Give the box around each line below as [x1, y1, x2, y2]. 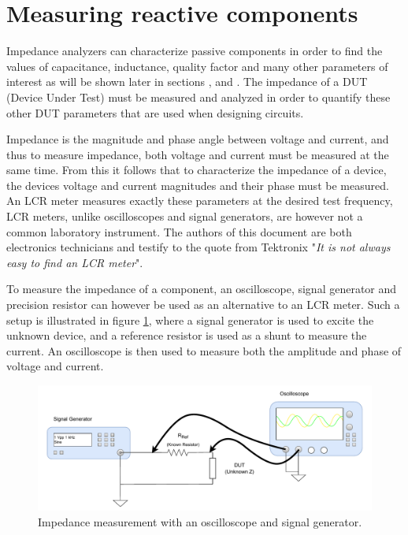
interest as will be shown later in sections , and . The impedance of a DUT [6, 73, 368, 90]
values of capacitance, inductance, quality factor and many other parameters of [6, 58, 388, 74]
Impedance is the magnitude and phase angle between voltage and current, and [6, 131, 389, 147]
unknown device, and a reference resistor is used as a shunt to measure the [6, 327, 367, 344]
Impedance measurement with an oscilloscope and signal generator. [38, 513, 362, 529]
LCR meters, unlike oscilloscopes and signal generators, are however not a [6, 208, 363, 225]
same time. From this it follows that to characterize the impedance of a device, [6, 162, 387, 178]
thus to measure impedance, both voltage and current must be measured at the [6, 146, 389, 162]
